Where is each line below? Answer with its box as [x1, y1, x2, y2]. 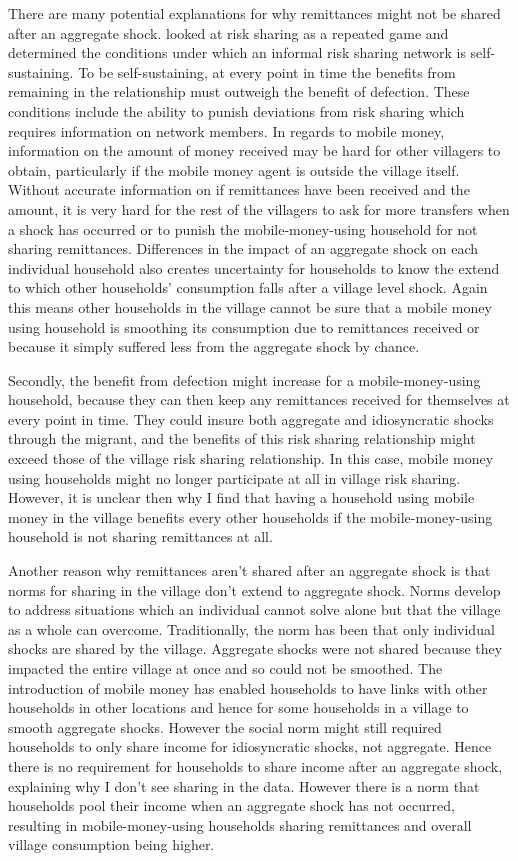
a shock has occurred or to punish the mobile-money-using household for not [8, 218, 478, 239]
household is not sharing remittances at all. [8, 526, 273, 547]
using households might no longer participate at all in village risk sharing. [8, 467, 461, 488]
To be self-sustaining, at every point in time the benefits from [78, 61, 456, 82]
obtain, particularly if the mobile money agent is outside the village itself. [8, 159, 460, 180]
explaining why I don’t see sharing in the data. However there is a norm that [8, 775, 480, 796]
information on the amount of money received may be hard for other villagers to [8, 140, 501, 161]
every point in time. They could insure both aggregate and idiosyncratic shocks [8, 408, 494, 429]
